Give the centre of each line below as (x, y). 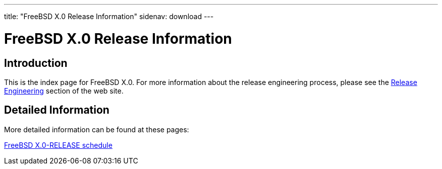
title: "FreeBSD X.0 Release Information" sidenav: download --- (109, 16)
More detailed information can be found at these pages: (97, 129)
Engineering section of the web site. (64, 91)
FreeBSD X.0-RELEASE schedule (58, 145)
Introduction (36, 63)
